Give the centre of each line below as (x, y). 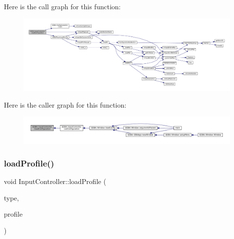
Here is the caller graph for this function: (65, 104)
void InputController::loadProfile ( (55, 181)
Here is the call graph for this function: (62, 6)
